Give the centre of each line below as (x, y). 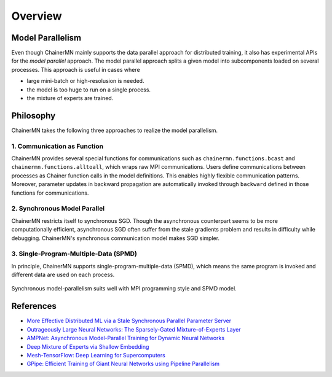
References (34, 306)
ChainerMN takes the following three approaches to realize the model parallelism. (115, 130)
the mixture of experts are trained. (70, 98)
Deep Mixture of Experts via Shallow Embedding (88, 346)
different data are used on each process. (63, 275)
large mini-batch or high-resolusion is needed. (85, 81)
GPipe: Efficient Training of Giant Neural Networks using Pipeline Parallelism (123, 364)
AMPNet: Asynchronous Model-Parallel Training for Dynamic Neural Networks (125, 338)
